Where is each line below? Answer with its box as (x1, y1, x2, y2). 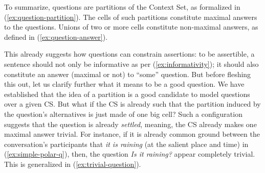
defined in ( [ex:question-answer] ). (4, 31, 108, 42)
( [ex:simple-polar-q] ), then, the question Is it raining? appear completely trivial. (4, 149, 255, 159)
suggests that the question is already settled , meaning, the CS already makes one (4, 118, 257, 129)
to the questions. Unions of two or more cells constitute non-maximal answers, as (4, 21, 258, 32)
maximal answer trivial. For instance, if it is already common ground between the (4, 129, 260, 139)
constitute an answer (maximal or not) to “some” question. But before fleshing (4, 68, 251, 79)
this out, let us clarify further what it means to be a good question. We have (4, 79, 245, 89)
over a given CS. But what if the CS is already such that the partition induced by (4, 98, 261, 109)
